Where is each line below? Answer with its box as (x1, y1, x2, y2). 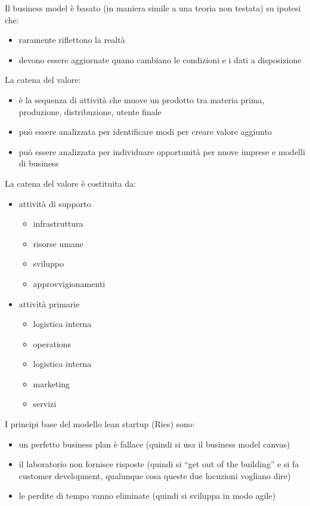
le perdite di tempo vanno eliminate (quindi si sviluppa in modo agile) (18, 489, 276, 502)
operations (33, 337, 72, 350)
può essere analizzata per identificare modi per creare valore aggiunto (18, 125, 272, 138)
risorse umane (33, 237, 83, 249)
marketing (33, 377, 70, 390)
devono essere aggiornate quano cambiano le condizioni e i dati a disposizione (18, 53, 302, 66)
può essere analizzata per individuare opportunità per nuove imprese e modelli (18, 145, 305, 158)
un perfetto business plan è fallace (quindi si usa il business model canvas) (18, 437, 290, 450)
